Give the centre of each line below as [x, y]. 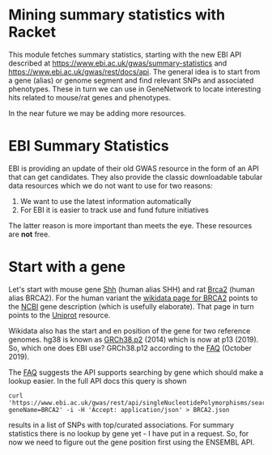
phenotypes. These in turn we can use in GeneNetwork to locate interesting [135, 89]
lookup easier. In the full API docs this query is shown [98, 381]
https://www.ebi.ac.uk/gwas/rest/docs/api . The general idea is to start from [134, 71]
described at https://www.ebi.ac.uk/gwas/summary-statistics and [118, 63]
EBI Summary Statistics [89, 146]
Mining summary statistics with [117, 15]
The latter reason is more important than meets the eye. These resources [130, 225]
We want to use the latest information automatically [106, 201]
